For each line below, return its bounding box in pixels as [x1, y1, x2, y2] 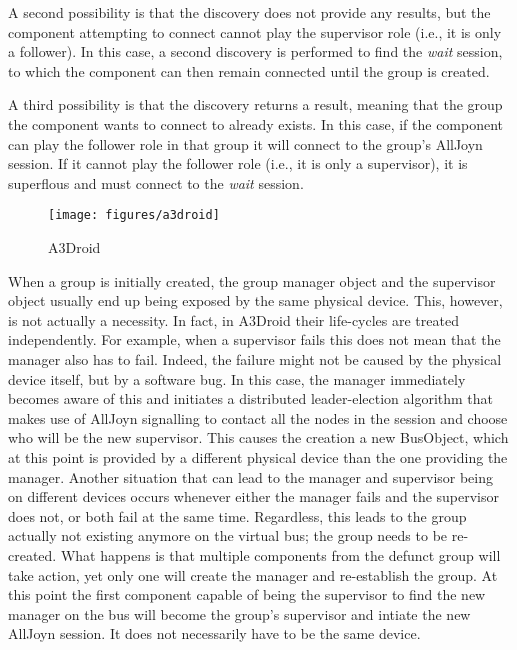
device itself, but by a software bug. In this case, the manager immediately [8, 368, 466, 389]
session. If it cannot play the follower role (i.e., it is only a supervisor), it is [8, 153, 468, 174]
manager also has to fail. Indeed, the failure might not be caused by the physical [8, 348, 502, 369]
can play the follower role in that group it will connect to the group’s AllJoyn [8, 133, 483, 154]
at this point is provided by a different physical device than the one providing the [8, 446, 508, 467]
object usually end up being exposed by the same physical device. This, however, [8, 290, 503, 311]
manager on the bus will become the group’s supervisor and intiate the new [8, 603, 471, 624]
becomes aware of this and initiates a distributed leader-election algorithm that [8, 388, 494, 409]
